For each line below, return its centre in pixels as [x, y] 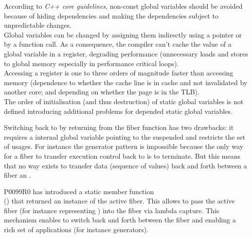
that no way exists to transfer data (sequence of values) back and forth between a [126, 165]
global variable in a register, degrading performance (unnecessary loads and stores [126, 53]
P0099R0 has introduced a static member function [79, 191]
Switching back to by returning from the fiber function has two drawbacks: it [119, 127]
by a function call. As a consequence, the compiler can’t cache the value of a [118, 44]
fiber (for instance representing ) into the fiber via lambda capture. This [112, 210]
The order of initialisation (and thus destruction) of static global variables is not [124, 101]
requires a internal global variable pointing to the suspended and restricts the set [125, 137]
